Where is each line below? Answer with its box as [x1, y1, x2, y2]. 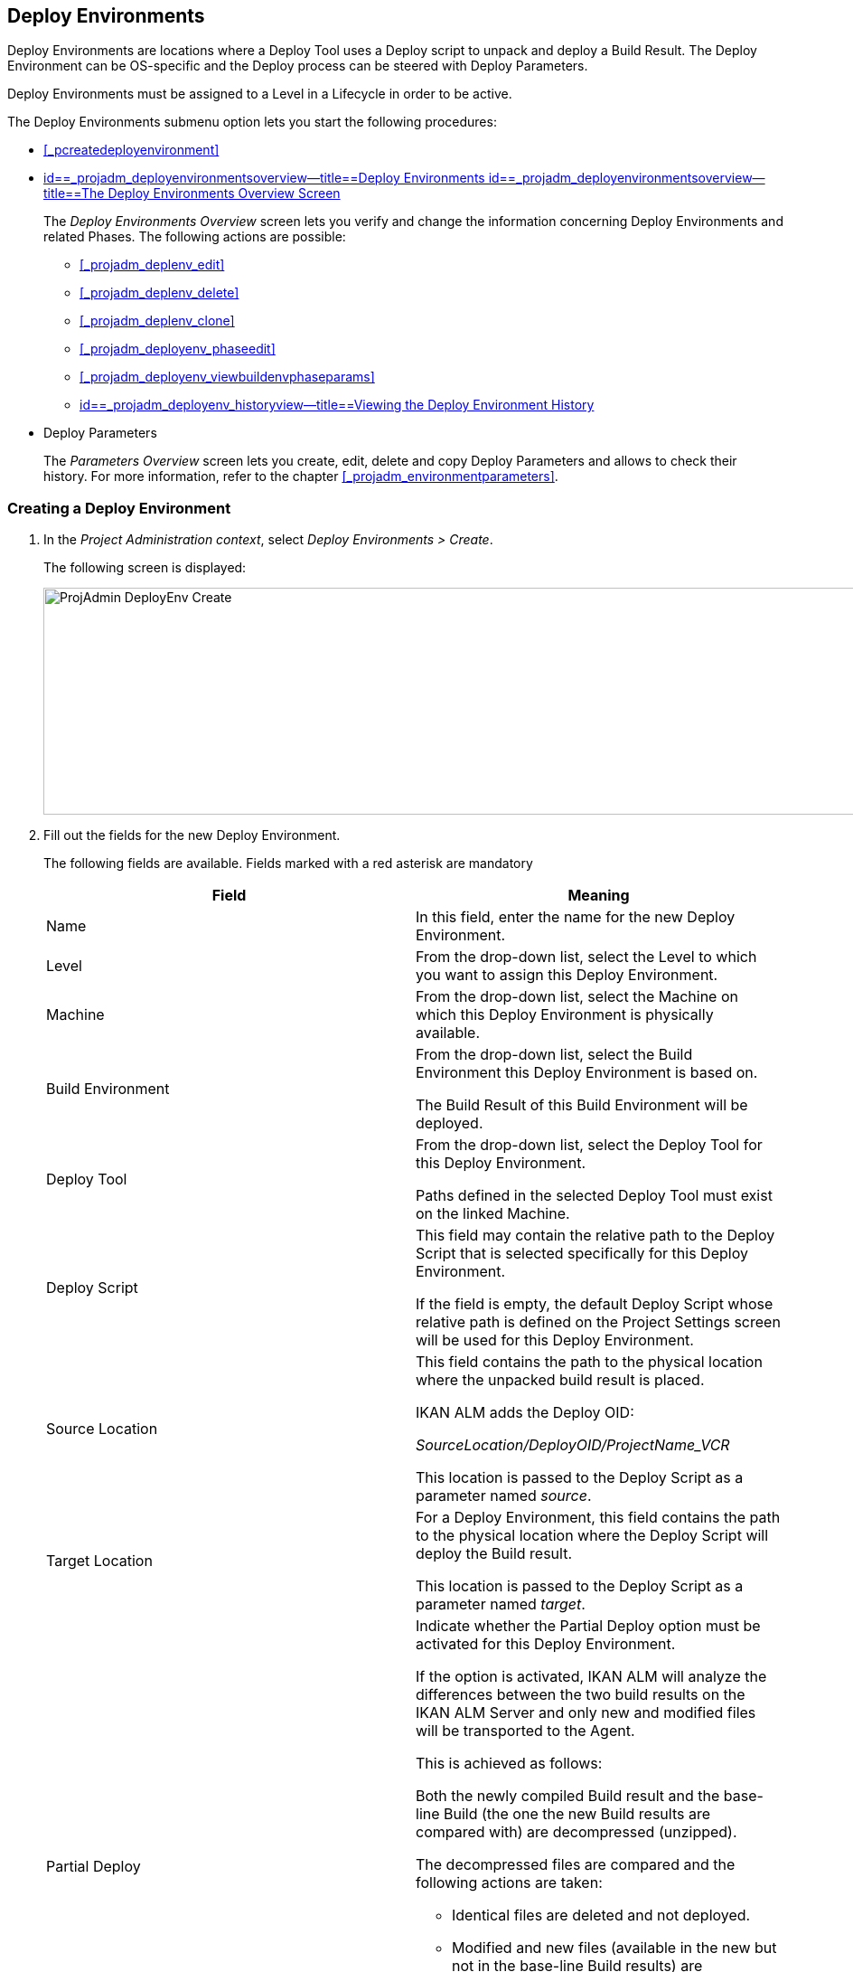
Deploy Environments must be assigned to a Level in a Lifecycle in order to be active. [7, 86, 512, 102]
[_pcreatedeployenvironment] [43, 142, 220, 158]
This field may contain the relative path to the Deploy [416, 1226, 775, 1245]
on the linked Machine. [416, 1204, 570, 1223]
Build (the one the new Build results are [444, 1805, 711, 1824]
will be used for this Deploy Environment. [416, 1331, 694, 1350]
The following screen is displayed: [43, 560, 247, 576]
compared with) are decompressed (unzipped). [416, 1823, 737, 1842]
